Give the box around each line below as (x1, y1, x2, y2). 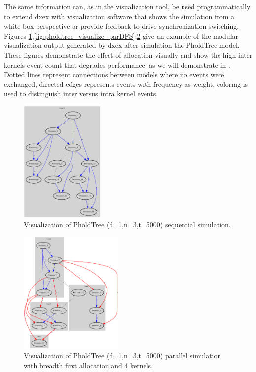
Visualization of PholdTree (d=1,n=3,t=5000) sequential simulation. (24, 219, 231, 230)
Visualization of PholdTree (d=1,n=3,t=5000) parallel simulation (24, 350, 221, 361)
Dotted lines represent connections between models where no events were (4, 69, 224, 80)
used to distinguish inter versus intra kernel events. (4, 88, 158, 99)
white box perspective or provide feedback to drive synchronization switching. (4, 21, 239, 31)
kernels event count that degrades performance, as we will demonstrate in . (4, 59, 230, 70)
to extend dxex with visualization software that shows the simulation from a (4, 11, 235, 21)
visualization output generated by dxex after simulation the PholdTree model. (4, 40, 240, 50)
